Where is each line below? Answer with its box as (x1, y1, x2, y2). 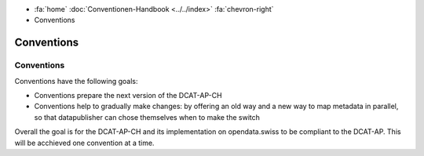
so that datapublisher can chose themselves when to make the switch (34, 112, 261, 122)
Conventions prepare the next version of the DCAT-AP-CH (34, 90, 223, 100)
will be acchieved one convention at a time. (14, 138, 155, 147)
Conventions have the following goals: (14, 76, 138, 85)
